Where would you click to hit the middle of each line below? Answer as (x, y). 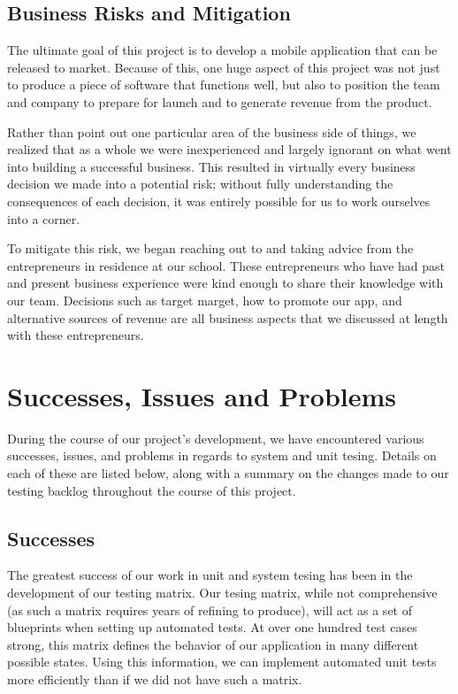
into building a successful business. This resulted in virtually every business (211, 166)
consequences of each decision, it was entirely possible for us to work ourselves (219, 200)
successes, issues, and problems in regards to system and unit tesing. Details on (222, 455)
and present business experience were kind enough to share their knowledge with (225, 283)
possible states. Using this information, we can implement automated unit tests (222, 662)
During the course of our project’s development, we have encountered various (216, 438)
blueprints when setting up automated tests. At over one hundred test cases (212, 627)
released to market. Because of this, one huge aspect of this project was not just (224, 67)
